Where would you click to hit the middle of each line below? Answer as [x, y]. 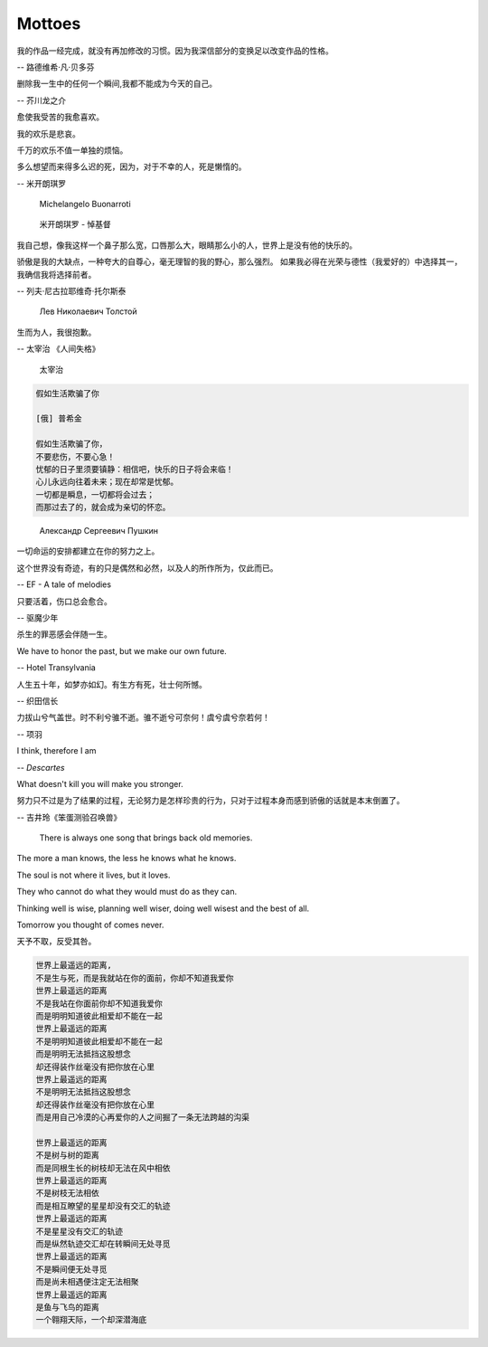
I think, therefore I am [56, 751]
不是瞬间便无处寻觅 [71, 1269]
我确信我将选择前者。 [56, 274]
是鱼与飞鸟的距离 [67, 1307]
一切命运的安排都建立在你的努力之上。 [88, 551]
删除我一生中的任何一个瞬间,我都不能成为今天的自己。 [117, 84]
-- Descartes [41, 767]
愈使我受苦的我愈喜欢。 [60, 117]
